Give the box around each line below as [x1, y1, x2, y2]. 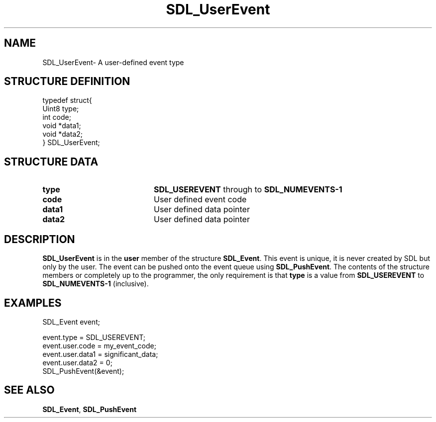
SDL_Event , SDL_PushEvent [42, 405, 137, 414]
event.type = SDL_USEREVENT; [42, 333, 145, 341]
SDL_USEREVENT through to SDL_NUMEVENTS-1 [153, 184, 342, 195]
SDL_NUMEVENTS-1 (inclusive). [42, 279, 149, 288]
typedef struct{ [42, 96, 92, 105]
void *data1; [42, 121, 81, 130]
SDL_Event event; [42, 317, 100, 326]
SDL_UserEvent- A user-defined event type [42, 58, 184, 67]
